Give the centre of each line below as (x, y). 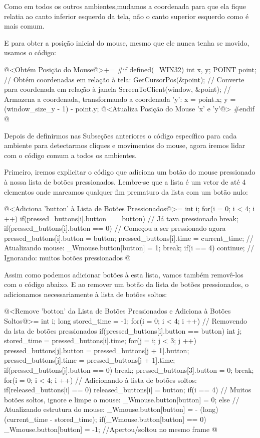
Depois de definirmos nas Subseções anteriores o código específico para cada (120, 135)
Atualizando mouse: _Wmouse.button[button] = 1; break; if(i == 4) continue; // (129, 248)
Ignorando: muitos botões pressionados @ (67, 258)
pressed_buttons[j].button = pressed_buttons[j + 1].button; (97, 350)
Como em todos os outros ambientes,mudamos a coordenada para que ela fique (125, 6)
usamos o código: (30, 52)
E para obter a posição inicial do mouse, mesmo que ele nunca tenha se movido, (127, 42)
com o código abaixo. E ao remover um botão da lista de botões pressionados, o (126, 284)
